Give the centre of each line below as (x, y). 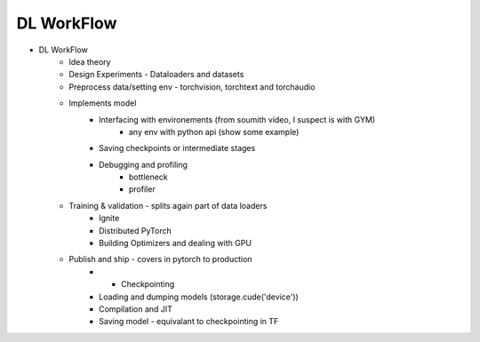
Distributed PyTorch (136, 230)
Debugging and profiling (144, 164)
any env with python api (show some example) (214, 131)
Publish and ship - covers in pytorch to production (160, 259)
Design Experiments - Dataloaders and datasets (156, 75)
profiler (142, 189)
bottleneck (148, 177)
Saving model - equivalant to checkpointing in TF (189, 322)
